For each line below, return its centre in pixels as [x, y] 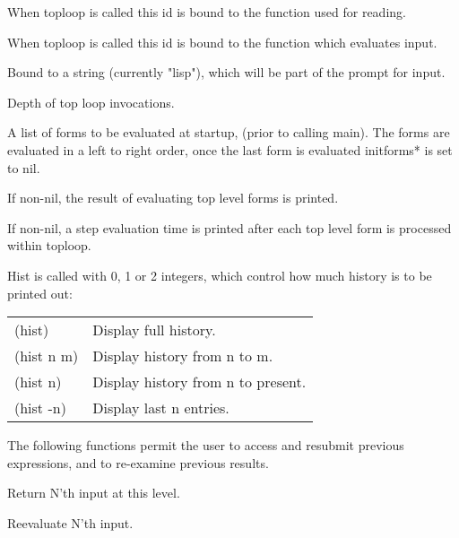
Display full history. [154, 330]
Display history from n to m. [183, 356]
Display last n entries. [161, 408]
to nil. [24, 167]
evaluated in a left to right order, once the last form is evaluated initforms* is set [230, 149]
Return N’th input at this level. [94, 493]
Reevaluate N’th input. [70, 522]
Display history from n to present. [199, 382]
